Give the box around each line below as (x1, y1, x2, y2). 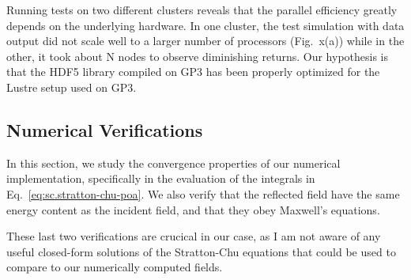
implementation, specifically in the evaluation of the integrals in (6, 170, 315, 187)
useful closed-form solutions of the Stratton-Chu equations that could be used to (6, 243, 396, 259)
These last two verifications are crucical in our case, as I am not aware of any (6, 228, 381, 244)
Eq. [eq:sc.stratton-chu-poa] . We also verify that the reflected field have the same (6, 185, 400, 202)
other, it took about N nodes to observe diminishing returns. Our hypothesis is (6, 47, 388, 64)
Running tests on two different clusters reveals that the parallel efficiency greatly (6, 2, 398, 17)
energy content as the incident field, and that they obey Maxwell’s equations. (6, 201, 380, 218)
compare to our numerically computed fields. (6, 259, 223, 275)
